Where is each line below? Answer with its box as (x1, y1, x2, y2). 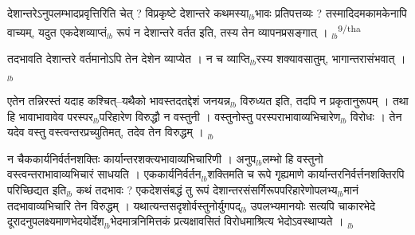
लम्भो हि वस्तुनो (262, 150, 323, 166)
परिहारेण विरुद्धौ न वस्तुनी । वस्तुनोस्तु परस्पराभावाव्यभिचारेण (99, 108, 341, 124)
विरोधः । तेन (350, 108, 402, 124)
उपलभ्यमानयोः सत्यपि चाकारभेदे (250, 197, 375, 213)
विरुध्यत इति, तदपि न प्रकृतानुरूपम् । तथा (240, 92, 409, 109)
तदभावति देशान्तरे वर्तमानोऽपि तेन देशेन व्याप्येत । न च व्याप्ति (7, 49, 250, 66)
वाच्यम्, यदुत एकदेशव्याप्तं (7, 23, 107, 40)
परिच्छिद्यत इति (7, 182, 67, 198)
